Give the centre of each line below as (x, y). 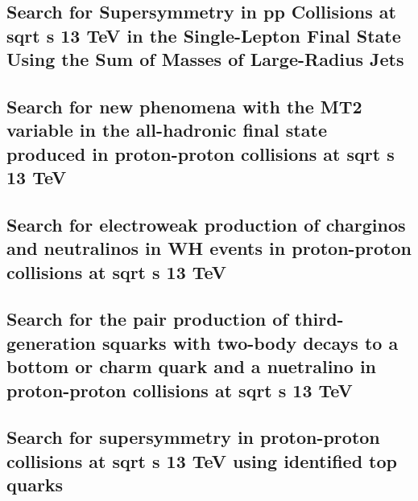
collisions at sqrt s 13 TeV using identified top (202, 460)
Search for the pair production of (147, 319)
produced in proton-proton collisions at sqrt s (201, 153)
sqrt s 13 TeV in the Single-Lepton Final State (204, 35)
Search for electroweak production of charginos (206, 224)
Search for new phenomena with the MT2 (184, 106)
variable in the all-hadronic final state (167, 130)
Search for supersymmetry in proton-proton (193, 437)
